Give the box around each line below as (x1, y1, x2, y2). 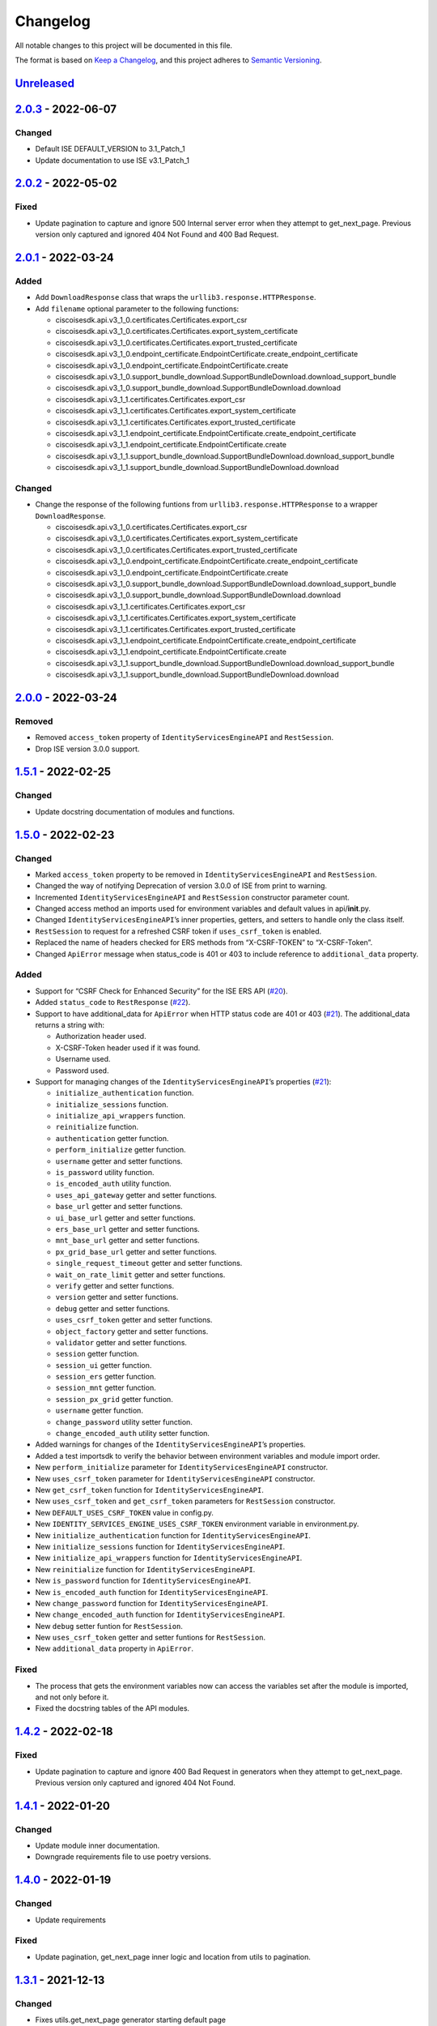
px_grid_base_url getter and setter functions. (55, 1246, 218, 1256)
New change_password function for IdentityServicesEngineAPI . (35, 1598, 269, 1608)
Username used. (55, 1054, 111, 1064)
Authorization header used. (55, 1032, 146, 1041)
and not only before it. (35, 1692, 109, 1702)
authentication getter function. (55, 1133, 169, 1143)
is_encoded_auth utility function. (55, 1179, 172, 1189)
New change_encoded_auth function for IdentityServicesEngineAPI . (35, 1609, 286, 1620)
